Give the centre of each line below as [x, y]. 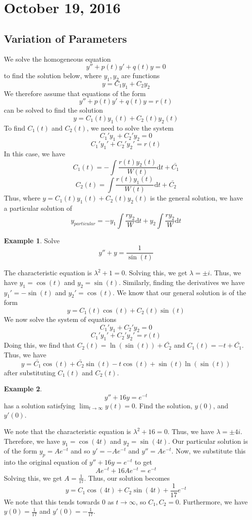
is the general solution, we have [197, 198]
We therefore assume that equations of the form [75, 93]
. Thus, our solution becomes [127, 478]
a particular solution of [38, 208]
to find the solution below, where [53, 75]
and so [80, 451]
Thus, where [22, 198]
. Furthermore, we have [213, 501]
